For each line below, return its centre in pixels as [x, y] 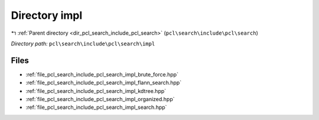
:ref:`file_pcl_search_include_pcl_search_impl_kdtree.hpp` [96, 91]
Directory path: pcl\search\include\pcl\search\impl [83, 44]
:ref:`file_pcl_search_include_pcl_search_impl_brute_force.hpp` [102, 74]
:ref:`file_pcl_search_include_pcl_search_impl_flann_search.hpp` [104, 83]
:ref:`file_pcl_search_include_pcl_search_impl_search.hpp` [96, 107]
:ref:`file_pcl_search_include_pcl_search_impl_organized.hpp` [100, 99]
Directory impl [47, 15]
